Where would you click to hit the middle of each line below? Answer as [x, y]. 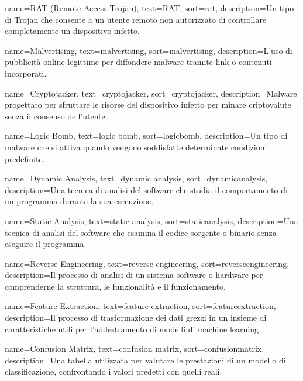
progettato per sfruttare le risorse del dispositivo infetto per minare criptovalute [148, 104]
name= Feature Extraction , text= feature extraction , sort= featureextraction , [140, 306]
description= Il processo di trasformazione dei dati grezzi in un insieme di [136, 317]
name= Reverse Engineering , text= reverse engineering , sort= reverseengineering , [147, 263]
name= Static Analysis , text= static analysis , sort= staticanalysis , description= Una [151, 220]
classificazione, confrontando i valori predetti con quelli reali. [113, 371]
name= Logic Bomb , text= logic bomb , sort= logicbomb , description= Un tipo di [146, 135]
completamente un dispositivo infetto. [72, 31]
